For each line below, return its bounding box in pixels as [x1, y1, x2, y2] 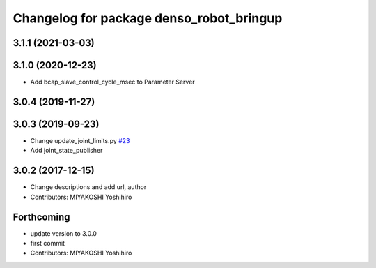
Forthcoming [13, 211, 70, 223]
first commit [30, 239, 65, 247]
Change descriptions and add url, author [30, 183, 147, 191]
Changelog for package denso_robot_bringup [13, 10, 283, 26]
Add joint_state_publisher [30, 147, 103, 155]
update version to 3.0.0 [30, 229, 97, 237]
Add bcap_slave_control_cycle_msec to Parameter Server [30, 77, 195, 87]
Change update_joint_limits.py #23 [30, 137, 130, 144]
